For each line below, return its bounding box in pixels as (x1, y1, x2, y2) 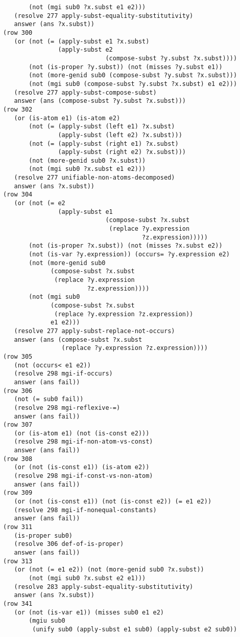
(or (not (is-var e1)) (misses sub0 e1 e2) (14, 608, 164, 616)
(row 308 (3, 455, 33, 463)
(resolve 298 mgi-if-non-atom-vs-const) (14, 438, 153, 446)
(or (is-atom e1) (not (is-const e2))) (14, 429, 150, 437)
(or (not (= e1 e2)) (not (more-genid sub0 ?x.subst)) (14, 566, 204, 574)
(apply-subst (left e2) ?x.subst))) (58, 131, 182, 139)
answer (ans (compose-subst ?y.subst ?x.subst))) (14, 97, 186, 105)
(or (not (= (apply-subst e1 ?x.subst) (14, 37, 150, 45)
